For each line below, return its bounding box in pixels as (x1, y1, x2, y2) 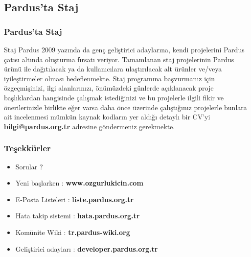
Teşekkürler (4, 142, 51, 154)
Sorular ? (15, 161, 43, 171)
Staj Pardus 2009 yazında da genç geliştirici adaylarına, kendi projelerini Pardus (4, 45, 245, 54)
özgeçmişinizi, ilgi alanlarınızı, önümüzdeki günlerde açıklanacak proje (4, 83, 214, 93)
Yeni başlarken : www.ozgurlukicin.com (15, 178, 143, 188)
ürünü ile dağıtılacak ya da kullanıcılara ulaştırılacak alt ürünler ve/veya (4, 64, 222, 74)
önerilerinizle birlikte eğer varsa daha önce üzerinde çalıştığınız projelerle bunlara (4, 102, 247, 112)
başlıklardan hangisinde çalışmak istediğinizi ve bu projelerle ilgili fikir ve (4, 92, 224, 102)
